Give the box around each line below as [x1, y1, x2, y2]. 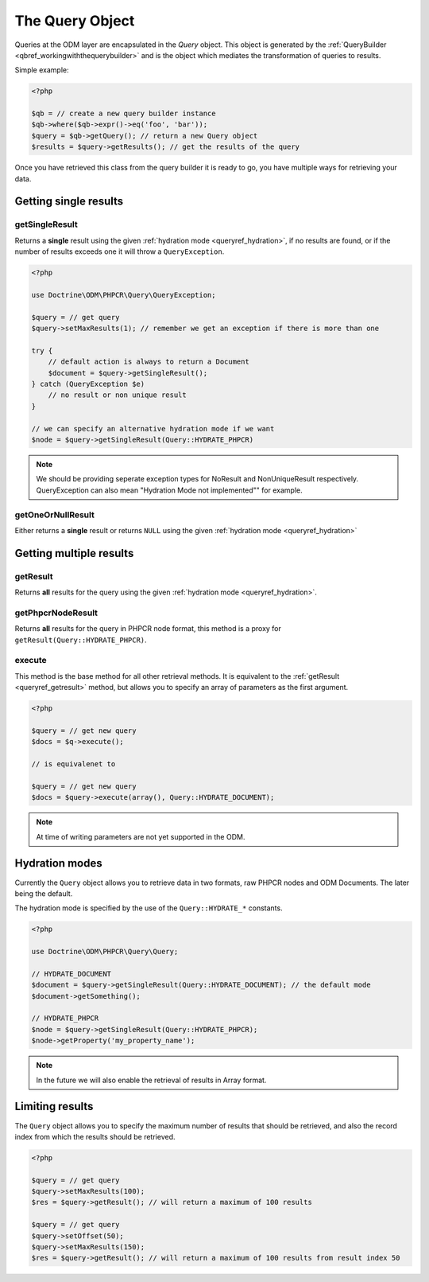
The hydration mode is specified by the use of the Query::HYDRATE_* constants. [14, 903, 283, 913]
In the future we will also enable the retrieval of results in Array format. [36, 1075, 267, 1085]
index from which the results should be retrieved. [14, 1132, 176, 1141]
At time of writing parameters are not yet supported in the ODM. [36, 832, 245, 841]
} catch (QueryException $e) [31, 380, 145, 389]
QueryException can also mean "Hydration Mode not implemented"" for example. [36, 485, 303, 495]
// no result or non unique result [48, 391, 187, 399]
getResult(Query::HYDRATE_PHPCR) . [14, 635, 147, 645]
